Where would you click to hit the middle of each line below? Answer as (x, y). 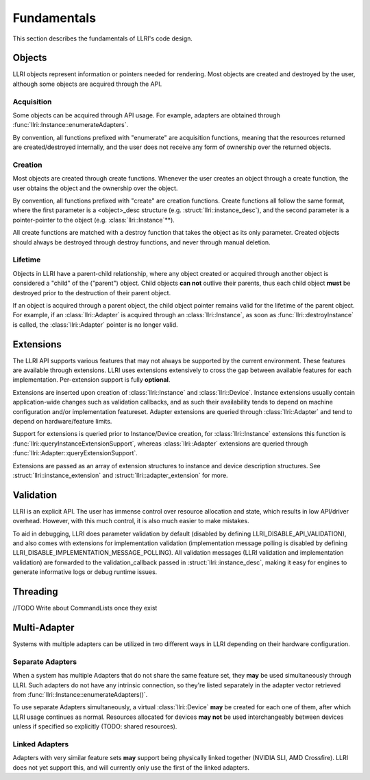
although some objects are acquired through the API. (87, 84)
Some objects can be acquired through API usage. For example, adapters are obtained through (146, 115)
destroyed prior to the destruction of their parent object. (92, 292)
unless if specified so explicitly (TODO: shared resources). (95, 726)
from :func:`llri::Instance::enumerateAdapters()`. (80, 694)
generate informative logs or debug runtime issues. (85, 572)
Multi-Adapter (44, 627)
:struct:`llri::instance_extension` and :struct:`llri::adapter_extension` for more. (121, 475)
